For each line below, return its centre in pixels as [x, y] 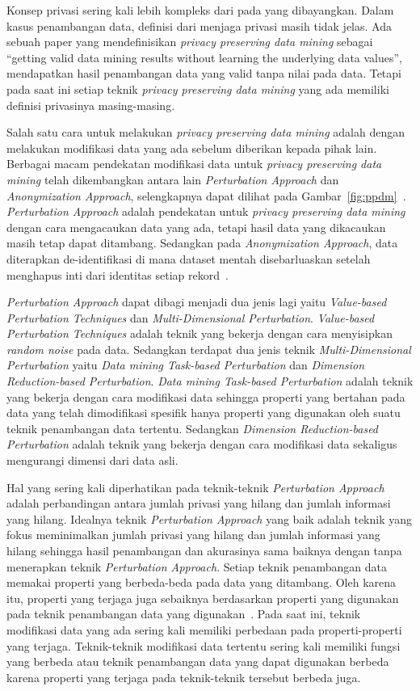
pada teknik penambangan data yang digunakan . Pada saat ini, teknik [184, 614]
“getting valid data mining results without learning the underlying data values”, [205, 57]
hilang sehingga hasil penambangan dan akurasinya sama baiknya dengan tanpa [204, 550]
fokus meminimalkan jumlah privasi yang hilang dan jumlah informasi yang [193, 535]
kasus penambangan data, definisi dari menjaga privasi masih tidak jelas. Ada [199, 25]
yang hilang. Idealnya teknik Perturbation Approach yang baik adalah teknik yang [210, 518]
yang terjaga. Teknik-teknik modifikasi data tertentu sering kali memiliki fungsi [204, 645]
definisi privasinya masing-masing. [91, 105]
